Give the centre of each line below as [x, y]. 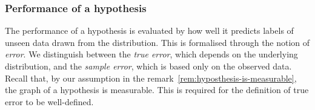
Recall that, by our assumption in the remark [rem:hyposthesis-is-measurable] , [151, 78]
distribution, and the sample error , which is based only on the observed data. [148, 66]
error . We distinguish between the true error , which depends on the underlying [151, 54]
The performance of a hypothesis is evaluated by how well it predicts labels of [149, 31]
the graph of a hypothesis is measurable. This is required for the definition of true [157, 90]
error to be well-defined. [49, 101]
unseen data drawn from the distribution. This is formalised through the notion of [157, 42]
